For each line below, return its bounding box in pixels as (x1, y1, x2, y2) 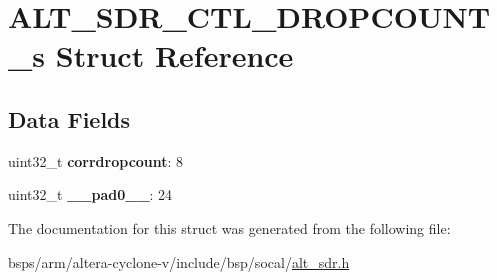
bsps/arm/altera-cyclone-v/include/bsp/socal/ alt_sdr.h (8, 251, 350, 272)
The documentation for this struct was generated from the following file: (8, 217, 451, 238)
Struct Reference (55, 35, 294, 76)
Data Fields (8, 103, 131, 134)
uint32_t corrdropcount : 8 (8, 150, 184, 171)
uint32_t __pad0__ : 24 (8, 184, 173, 205)
